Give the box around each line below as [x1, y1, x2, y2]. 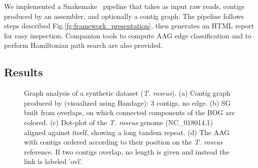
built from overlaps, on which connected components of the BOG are [24, 107, 235, 118]
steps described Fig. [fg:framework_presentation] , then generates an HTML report [4, 20, 254, 31]
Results [4, 64, 43, 80]
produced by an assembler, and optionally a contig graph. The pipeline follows [4, 10, 244, 21]
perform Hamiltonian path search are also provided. [4, 40, 162, 50]
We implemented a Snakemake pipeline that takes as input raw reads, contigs [4, 1, 245, 11]
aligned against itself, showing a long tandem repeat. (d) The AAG [24, 127, 230, 137]
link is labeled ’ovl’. [24, 156, 83, 167]
